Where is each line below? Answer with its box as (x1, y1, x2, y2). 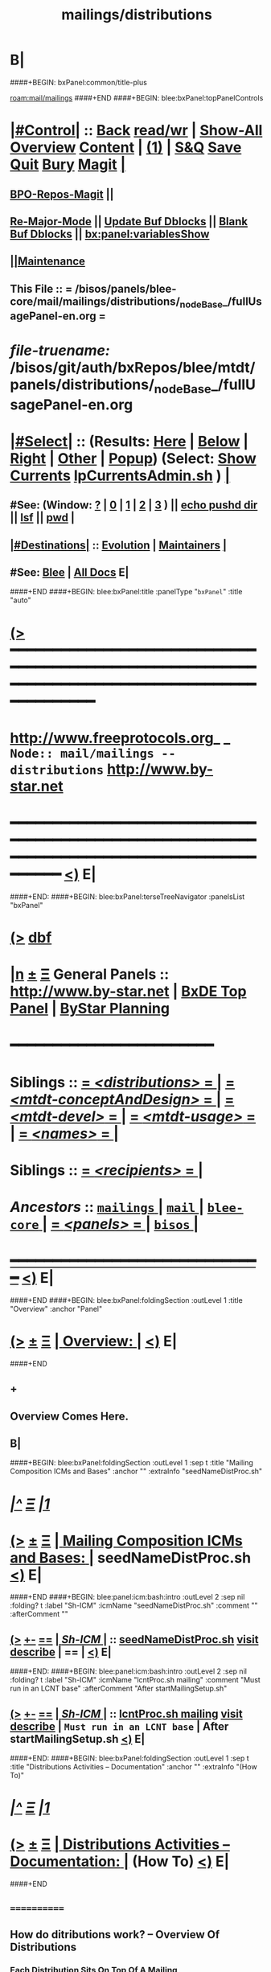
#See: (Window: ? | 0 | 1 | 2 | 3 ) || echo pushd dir (10, 499, 258, 512)
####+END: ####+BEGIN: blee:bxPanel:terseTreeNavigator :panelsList (10, 891, 245, 902)
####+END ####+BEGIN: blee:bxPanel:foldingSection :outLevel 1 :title (10, 1295, 243, 1304)
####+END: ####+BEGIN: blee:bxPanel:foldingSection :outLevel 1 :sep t (10, 1753, 249, 1763)
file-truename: (10, 342, 110, 359)
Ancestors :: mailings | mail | (10, 1198, 204, 1216)
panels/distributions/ (10, 376, 154, 394)
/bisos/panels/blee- (74, 281, 177, 295)
